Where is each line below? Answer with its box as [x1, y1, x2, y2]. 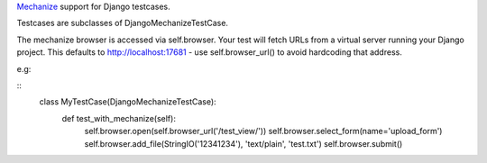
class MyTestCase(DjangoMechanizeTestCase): [39, 96, 216, 107]
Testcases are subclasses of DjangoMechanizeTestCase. [16, 18, 229, 29]
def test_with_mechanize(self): [61, 113, 176, 123]
